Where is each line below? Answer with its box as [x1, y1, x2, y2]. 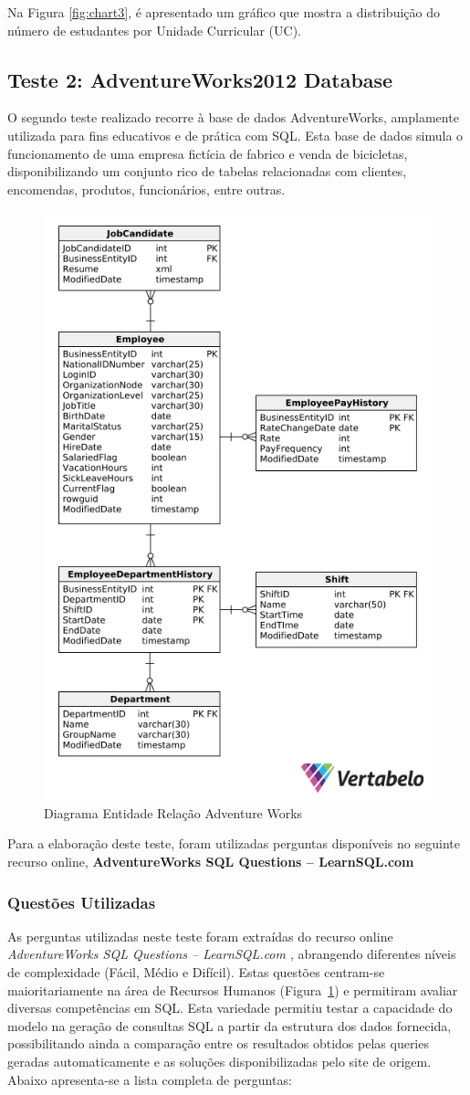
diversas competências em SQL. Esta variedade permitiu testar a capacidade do [7, 998, 453, 1017]
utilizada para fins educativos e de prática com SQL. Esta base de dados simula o [7, 125, 464, 144]
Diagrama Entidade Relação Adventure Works [44, 803, 303, 822]
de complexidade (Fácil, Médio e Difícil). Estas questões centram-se [7, 963, 385, 982]
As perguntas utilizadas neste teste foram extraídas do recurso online [7, 926, 393, 945]
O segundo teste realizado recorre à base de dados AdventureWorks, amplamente [7, 108, 459, 127]
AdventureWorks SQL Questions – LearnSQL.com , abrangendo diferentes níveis [7, 944, 456, 963]
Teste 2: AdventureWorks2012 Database [7, 65, 393, 93]
